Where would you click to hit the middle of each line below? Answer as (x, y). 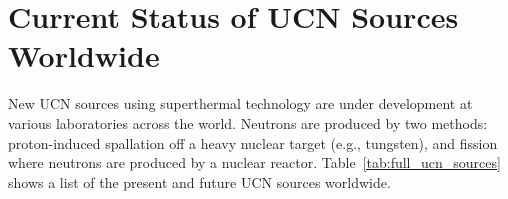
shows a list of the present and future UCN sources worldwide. (199, 181)
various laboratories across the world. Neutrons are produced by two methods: (248, 122)
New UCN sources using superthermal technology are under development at (240, 103)
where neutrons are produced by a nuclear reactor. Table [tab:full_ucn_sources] (254, 162)
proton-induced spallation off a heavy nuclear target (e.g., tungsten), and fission (253, 142)
